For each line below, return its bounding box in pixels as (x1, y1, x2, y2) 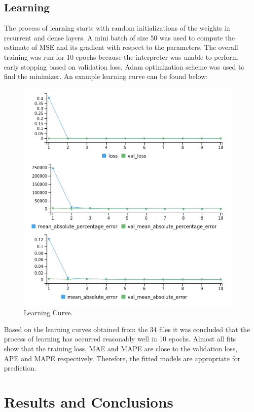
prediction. (4, 363, 36, 373)
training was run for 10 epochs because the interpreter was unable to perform (4, 51, 238, 62)
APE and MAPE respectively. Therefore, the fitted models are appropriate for (4, 353, 241, 363)
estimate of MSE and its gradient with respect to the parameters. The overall (4, 42, 238, 52)
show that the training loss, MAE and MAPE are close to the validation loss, (4, 343, 238, 353)
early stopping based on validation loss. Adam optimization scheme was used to (4, 61, 245, 72)
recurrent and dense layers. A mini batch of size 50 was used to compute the (4, 32, 235, 42)
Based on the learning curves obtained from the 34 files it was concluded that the (4, 324, 250, 334)
